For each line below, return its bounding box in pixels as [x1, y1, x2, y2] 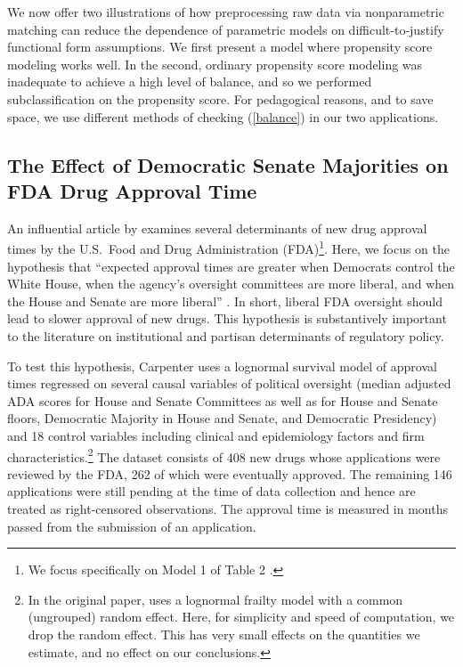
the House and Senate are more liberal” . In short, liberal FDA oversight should [7, 291, 443, 310]
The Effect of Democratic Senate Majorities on [7, 150, 449, 178]
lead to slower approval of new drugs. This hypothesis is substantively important [7, 309, 447, 328]
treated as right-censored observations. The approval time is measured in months [7, 499, 449, 517]
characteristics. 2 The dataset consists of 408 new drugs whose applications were [7, 444, 441, 466]
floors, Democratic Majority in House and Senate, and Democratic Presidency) [7, 409, 437, 427]
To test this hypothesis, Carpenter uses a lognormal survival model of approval [7, 356, 437, 375]
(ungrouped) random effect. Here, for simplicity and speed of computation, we [28, 607, 455, 626]
